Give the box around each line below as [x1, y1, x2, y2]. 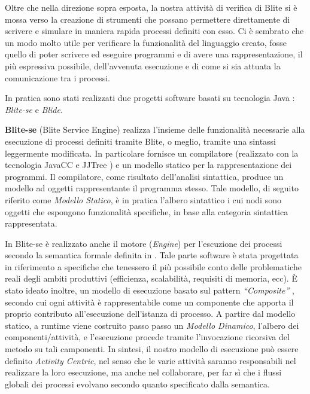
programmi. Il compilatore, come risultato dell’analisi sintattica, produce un [5, 170, 284, 182]
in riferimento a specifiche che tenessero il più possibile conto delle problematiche [5, 260, 302, 273]
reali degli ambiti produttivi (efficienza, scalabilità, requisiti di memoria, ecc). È [5, 272, 297, 285]
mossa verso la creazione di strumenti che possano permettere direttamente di [5, 13, 290, 25]
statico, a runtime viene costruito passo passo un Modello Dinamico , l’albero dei [5, 319, 299, 331]
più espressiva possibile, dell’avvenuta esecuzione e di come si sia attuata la [5, 59, 281, 72]
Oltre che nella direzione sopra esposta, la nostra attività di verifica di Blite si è [5, 1, 297, 13]
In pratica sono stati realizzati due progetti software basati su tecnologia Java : [5, 91, 295, 104]
